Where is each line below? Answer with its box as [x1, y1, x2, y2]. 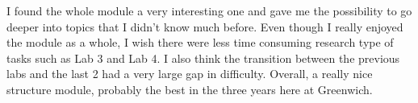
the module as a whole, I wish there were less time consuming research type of [6, 34, 394, 51]
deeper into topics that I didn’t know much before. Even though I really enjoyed [6, 18, 403, 35]
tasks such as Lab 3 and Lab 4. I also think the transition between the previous [6, 49, 400, 66]
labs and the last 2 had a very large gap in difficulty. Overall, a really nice [6, 65, 373, 82]
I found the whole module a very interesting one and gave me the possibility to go [6, 2, 412, 19]
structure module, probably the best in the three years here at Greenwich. [6, 80, 373, 97]
